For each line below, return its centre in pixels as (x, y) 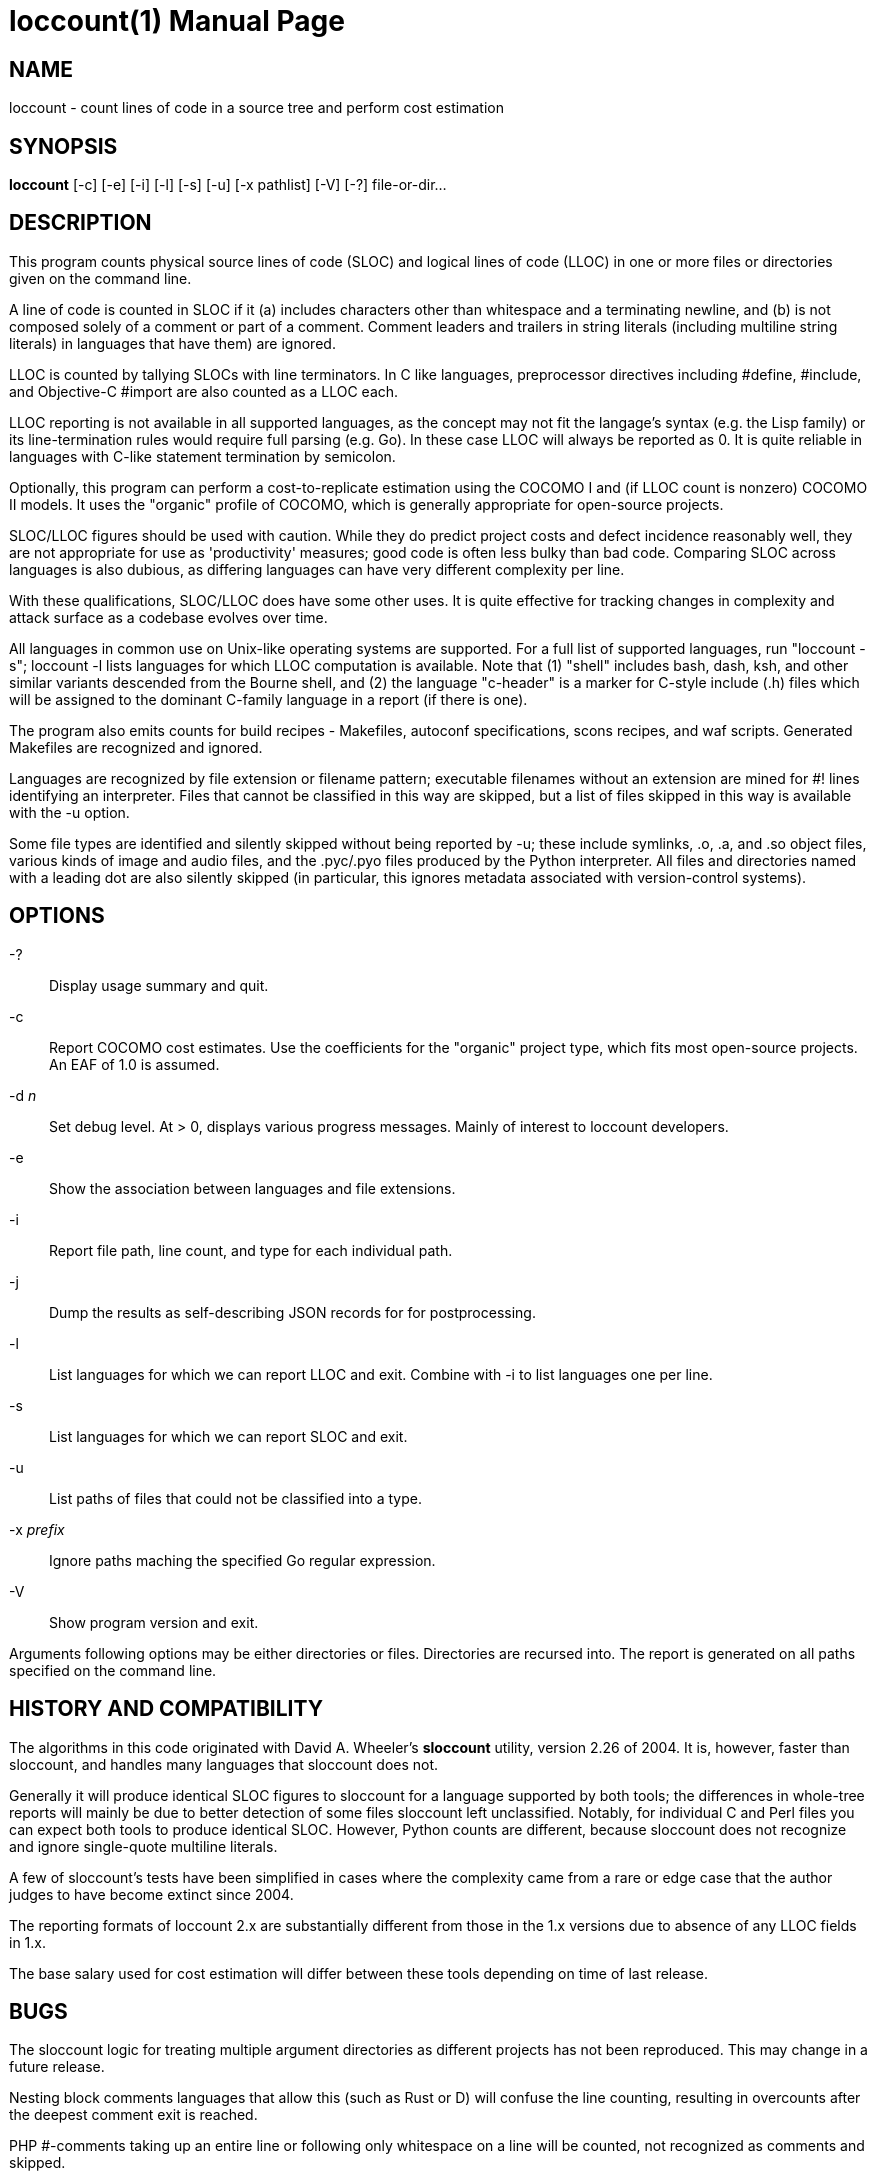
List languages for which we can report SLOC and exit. (228, 1436)
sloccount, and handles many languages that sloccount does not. (224, 1764)
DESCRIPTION (80, 223)
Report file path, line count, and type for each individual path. (251, 1250)
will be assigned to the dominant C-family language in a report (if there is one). (268, 699)
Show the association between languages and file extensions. (252, 1188)
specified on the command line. (113, 1670)
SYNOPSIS (63, 146)
